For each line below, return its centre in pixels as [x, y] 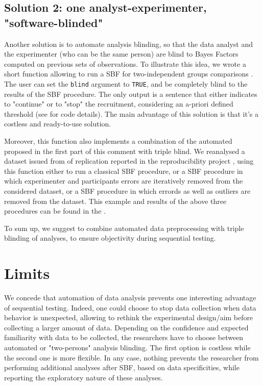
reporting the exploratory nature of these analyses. [83, 377]
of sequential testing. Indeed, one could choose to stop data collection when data [130, 307]
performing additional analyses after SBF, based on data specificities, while [122, 367]
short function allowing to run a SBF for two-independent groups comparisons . [129, 74]
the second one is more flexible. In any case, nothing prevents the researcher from [131, 357]
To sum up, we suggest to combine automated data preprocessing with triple [124, 228]
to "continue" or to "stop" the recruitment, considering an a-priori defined [119, 104]
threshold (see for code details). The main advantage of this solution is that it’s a [131, 113]
